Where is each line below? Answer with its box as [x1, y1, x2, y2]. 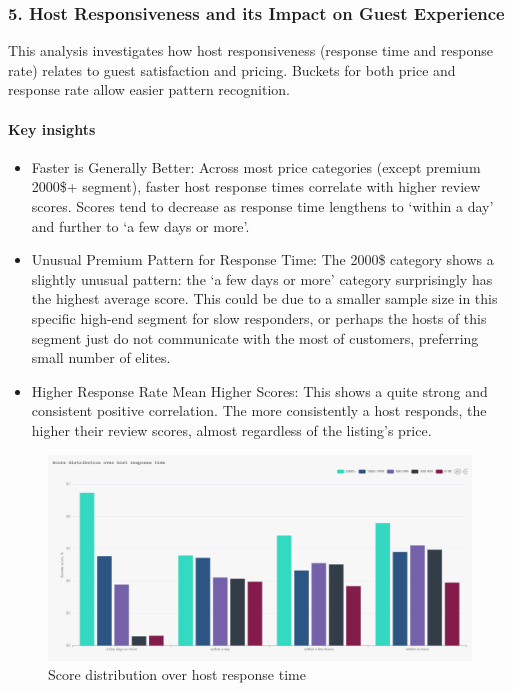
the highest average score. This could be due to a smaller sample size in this [31, 288, 498, 309]
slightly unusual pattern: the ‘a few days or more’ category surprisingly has [31, 268, 493, 289]
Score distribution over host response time [48, 664, 306, 685]
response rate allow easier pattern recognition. [8, 79, 290, 100]
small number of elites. [31, 347, 171, 368]
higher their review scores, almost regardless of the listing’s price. [31, 419, 432, 440]
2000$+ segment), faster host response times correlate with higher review [31, 176, 481, 197]
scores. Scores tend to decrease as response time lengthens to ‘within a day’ [31, 195, 494, 216]
